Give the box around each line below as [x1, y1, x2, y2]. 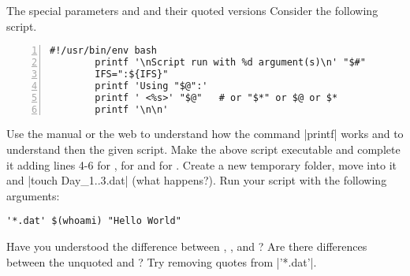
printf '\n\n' [95, 103, 169, 115]
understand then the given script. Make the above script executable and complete [6, 141, 401, 158]
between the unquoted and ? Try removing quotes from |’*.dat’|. [6, 253, 317, 270]
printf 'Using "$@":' [95, 80, 208, 91]
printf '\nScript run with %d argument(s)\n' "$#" [95, 57, 366, 69]
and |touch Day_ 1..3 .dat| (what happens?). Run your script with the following [6, 172, 387, 188]
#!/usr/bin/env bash [50, 45, 158, 57]
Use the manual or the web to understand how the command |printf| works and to [6, 125, 404, 142]
